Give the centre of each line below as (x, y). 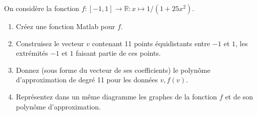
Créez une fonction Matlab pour (66, 26)
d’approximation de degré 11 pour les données (87, 80)
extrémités (32, 53)
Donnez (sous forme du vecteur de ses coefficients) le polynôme (113, 70)
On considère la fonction (42, 8)
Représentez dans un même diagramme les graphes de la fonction (116, 96)
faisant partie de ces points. (118, 53)
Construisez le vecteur (50, 43)
